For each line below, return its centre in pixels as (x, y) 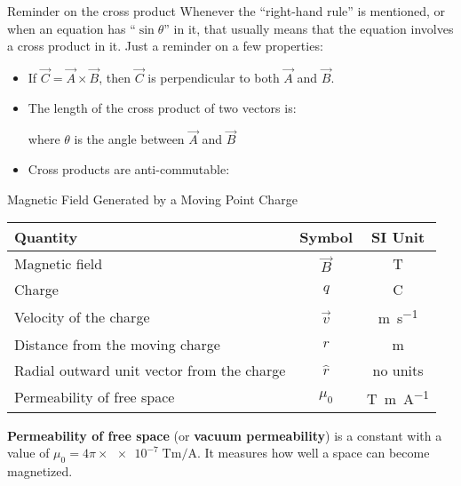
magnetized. (40, 471)
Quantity (46, 237)
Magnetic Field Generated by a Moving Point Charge (152, 199)
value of (28, 453)
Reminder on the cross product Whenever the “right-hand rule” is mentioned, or (227, 11)
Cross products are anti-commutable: (129, 169)
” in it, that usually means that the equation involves (309, 28)
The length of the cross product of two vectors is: (162, 107)
